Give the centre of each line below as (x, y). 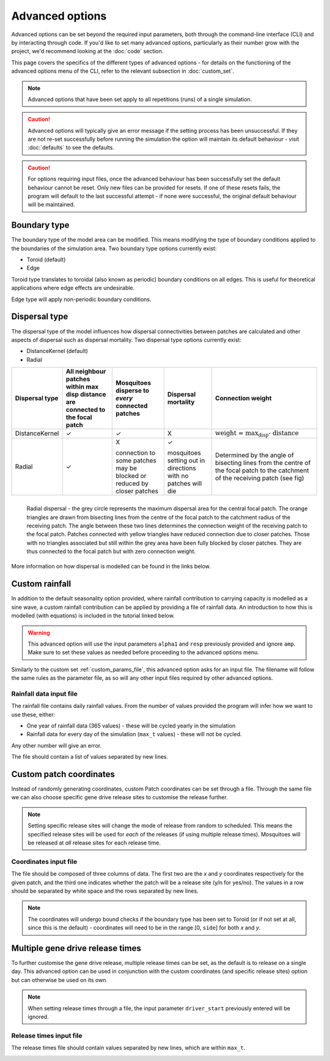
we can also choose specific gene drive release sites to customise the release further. (120, 797)
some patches (136, 460)
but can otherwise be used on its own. (60, 980)
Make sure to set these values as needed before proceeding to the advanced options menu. (143, 652)
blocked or (131, 475)
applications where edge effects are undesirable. (73, 288)
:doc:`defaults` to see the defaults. (71, 147)
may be (127, 468)
